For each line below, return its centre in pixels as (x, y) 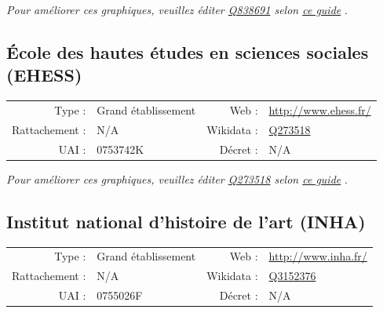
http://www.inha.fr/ (318, 256)
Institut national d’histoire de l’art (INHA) (186, 221)
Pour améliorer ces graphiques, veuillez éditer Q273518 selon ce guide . (177, 178)
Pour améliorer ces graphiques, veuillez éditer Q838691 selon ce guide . (177, 9)
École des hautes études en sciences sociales (188, 51)
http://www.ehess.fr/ (320, 109)
